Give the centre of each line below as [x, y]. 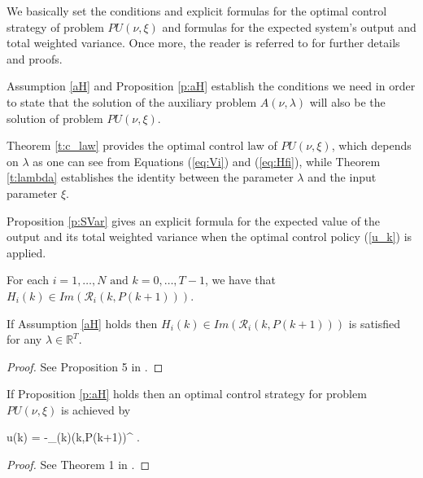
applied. [26, 252]
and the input [342, 177]
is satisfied [375, 323]
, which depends [371, 145]
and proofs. [35, 58]
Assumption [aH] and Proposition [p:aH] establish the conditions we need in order [211, 86]
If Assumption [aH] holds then [82, 323]
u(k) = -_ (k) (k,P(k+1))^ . [73, 437]
